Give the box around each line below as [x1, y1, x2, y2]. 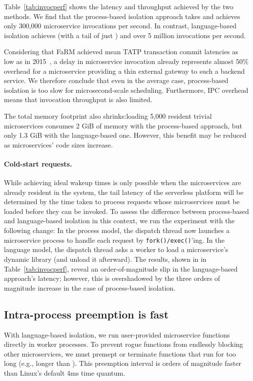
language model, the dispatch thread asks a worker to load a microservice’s [4, 244, 229, 254]
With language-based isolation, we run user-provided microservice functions [4, 329, 230, 339]
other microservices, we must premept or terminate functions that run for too [4, 348, 236, 359]
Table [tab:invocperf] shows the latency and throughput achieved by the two [4, 1, 233, 11]
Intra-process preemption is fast [4, 306, 169, 321]
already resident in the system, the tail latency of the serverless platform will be [4, 187, 244, 197]
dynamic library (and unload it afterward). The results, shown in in [4, 254, 207, 264]
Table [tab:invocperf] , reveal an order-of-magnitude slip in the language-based [4, 263, 238, 274]
